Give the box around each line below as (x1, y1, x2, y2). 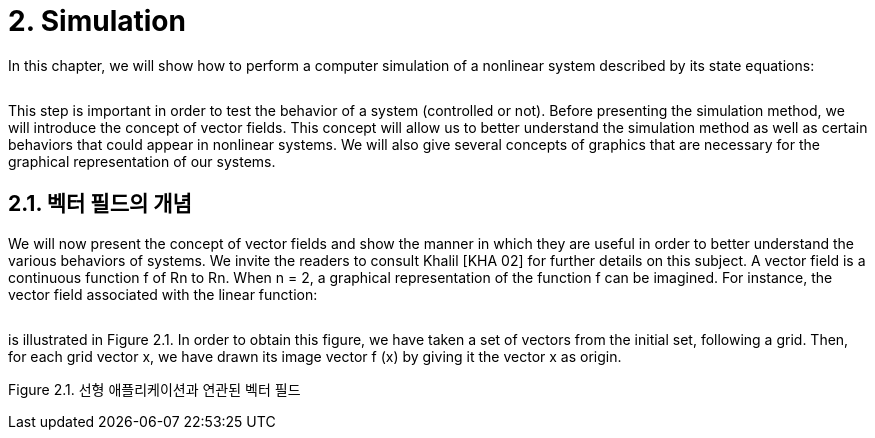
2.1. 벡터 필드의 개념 (8, 191, 192, 217)
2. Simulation (8, 4, 186, 38)
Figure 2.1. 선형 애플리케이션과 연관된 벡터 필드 (8, 380, 301, 398)
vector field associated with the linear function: (8, 285, 318, 303)
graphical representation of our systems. (8, 152, 276, 170)
